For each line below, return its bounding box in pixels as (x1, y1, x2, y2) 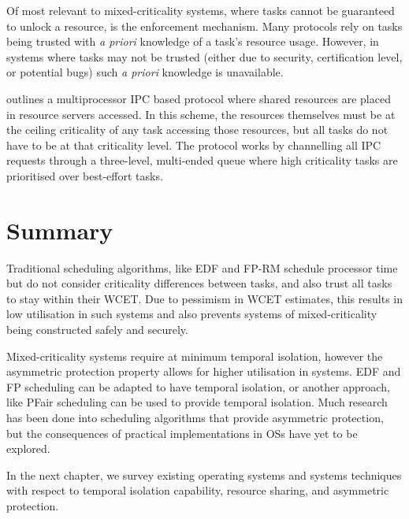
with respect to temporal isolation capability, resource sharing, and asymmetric (6, 482, 389, 499)
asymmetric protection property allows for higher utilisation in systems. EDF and (6, 363, 401, 380)
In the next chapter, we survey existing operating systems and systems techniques (6, 466, 402, 483)
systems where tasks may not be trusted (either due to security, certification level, (6, 48, 403, 65)
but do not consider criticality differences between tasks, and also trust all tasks (6, 275, 392, 291)
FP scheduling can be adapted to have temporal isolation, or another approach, (6, 378, 390, 395)
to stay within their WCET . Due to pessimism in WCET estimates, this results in (6, 290, 403, 306)
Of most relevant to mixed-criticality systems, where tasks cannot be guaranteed (6, 2, 395, 18)
